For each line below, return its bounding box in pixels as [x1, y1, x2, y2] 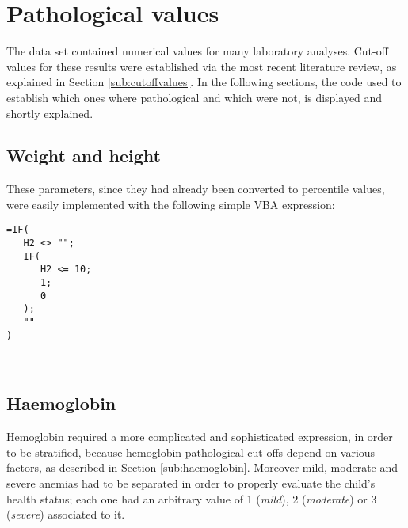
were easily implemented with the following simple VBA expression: [6, 196, 335, 212]
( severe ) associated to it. [6, 506, 125, 522]
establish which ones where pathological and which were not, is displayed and [6, 89, 383, 105]
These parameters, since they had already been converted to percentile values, [6, 180, 385, 197]
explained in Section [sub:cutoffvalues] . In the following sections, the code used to [6, 74, 402, 90]
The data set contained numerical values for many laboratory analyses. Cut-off [6, 43, 388, 59]
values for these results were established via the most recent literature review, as [6, 58, 397, 74]
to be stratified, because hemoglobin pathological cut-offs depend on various [6, 443, 376, 460]
